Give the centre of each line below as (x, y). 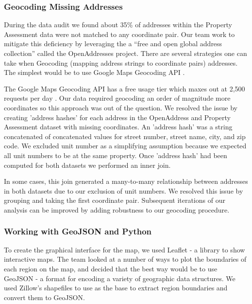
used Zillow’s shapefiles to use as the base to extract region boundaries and (116, 288)
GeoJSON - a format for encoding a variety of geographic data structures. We (120, 278)
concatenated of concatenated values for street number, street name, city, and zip (125, 136)
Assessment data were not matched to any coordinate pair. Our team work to (119, 34)
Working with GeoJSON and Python (78, 231)
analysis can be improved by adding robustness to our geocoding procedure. (117, 209)
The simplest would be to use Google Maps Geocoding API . (94, 72)
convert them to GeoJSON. (44, 297)
